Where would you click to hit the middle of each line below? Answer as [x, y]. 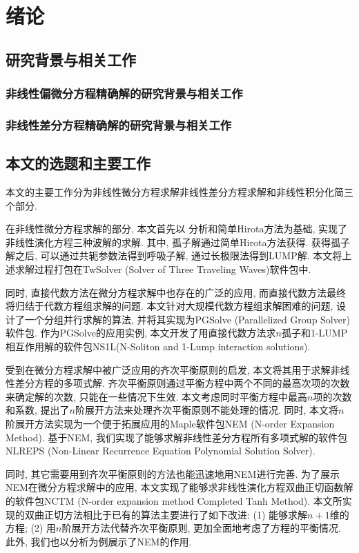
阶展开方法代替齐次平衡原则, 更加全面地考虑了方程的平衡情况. [201, 528]
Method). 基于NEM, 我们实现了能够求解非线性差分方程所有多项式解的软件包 [176, 437]
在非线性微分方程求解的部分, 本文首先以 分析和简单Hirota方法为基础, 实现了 [177, 229]
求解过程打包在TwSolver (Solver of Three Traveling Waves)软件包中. [163, 269]
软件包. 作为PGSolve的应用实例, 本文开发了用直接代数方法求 [141, 333]
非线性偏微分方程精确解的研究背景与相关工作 [124, 93]
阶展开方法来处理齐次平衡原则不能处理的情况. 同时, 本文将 [207, 410]
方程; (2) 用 [31, 528]
